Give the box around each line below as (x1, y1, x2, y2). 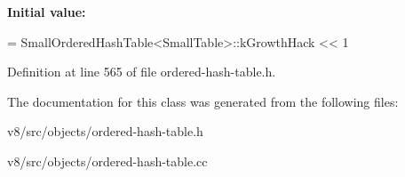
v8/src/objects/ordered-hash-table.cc (7, 151, 208, 170)
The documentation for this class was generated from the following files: (7, 92, 399, 110)
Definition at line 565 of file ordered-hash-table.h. (7, 62, 276, 81)
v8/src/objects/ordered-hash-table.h (7, 122, 203, 141)
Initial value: (7, 3, 86, 20)
